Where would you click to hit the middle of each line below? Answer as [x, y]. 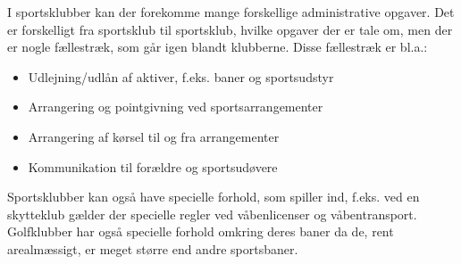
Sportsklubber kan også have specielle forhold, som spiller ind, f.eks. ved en [214, 197]
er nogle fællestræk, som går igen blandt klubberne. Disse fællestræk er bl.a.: [218, 47]
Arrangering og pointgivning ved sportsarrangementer [176, 107]
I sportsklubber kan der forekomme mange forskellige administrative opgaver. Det [231, 12]
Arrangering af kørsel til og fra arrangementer [154, 136]
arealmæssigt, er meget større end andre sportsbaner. [153, 248]
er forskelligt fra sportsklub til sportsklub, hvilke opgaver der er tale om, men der [230, 29]
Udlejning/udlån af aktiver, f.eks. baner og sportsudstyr [181, 76]
